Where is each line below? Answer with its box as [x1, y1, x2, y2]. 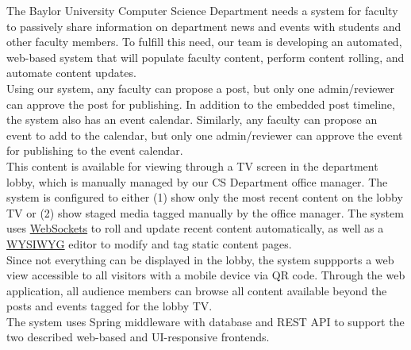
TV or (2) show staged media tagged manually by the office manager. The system [6, 204, 404, 221]
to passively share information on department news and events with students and [6, 17, 401, 34]
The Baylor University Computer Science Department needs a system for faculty [6, 2, 398, 18]
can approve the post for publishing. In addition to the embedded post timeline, [6, 95, 395, 112]
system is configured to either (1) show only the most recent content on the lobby [6, 189, 403, 206]
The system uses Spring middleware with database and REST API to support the [6, 313, 405, 329]
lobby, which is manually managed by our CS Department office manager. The [6, 173, 388, 190]
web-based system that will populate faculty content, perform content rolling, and [6, 48, 405, 65]
